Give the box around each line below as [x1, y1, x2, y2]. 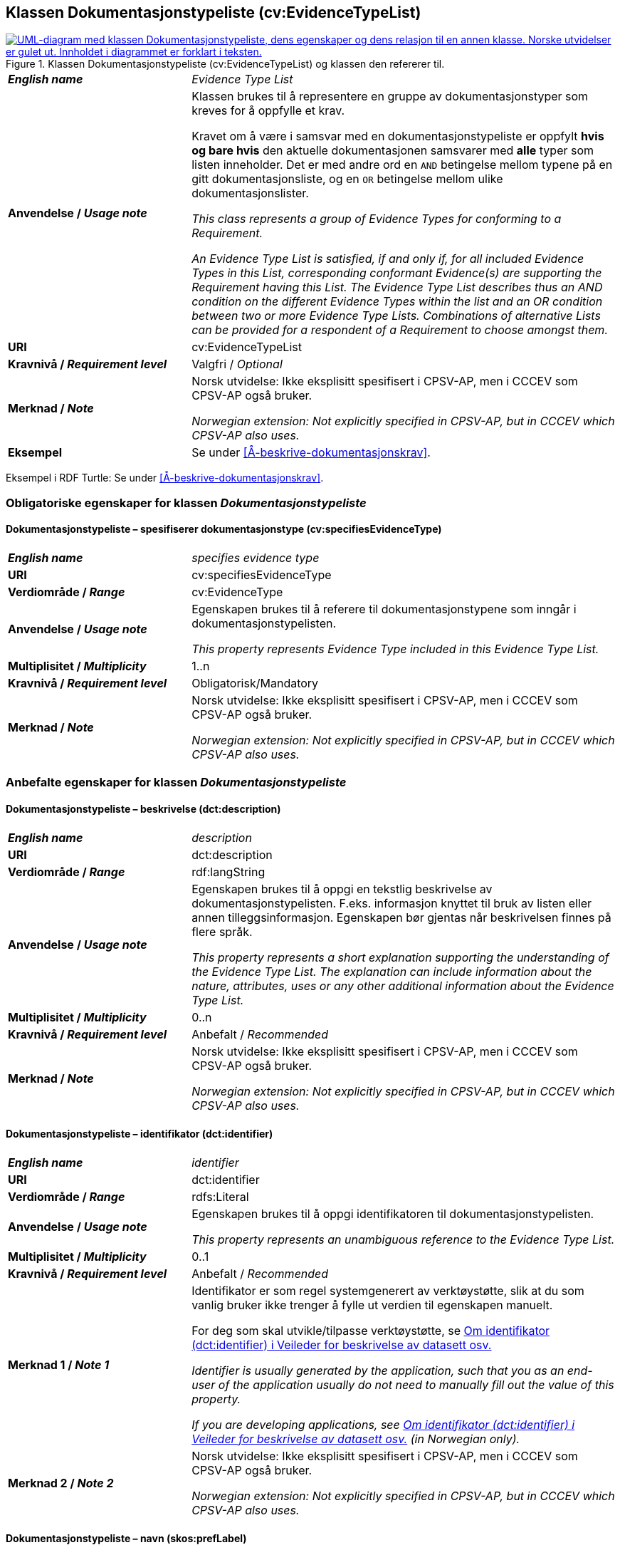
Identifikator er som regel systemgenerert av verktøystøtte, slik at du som [191, 1283, 584, 1298]
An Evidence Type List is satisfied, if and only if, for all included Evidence [191, 251, 584, 266]
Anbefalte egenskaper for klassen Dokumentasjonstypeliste [6, 775, 347, 790]
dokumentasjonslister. [191, 186, 309, 201]
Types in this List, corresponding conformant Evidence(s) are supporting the [191, 266, 602, 281]
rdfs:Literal [191, 1189, 249, 1204]
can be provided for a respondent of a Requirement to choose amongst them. [191, 323, 608, 338]
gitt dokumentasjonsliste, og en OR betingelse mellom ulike [191, 172, 503, 187]
